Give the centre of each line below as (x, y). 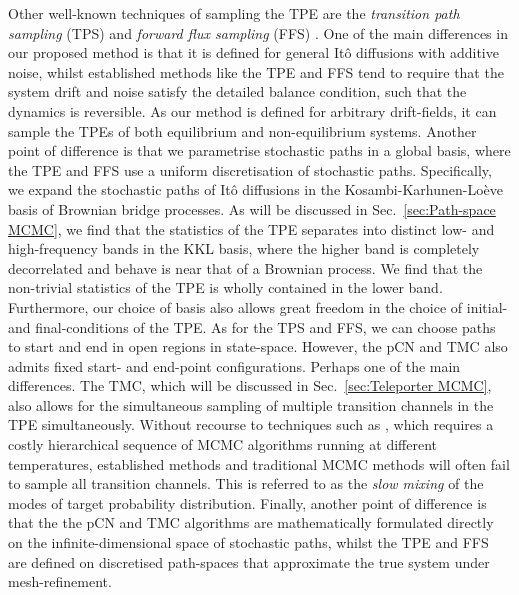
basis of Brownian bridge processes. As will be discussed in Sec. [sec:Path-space (252, 208)
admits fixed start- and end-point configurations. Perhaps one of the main (234, 365)
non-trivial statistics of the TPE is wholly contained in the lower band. (225, 287)
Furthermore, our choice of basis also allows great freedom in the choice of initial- (258, 306)
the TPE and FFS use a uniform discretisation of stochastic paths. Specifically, (250, 169)
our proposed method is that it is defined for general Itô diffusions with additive (253, 52)
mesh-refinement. (60, 581)
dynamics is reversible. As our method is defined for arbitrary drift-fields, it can (252, 110)
